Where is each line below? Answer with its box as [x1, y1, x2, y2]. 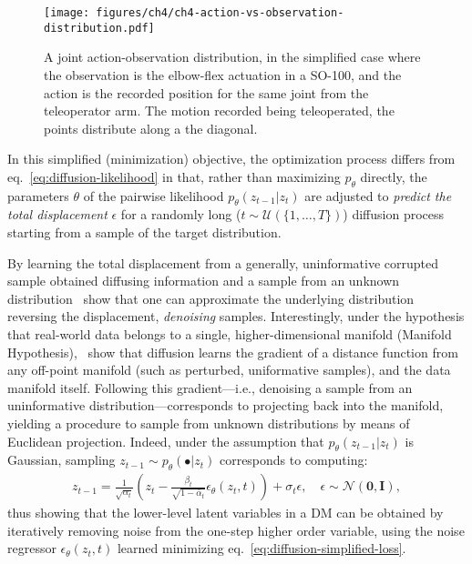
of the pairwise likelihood [83, 186, 224, 205]
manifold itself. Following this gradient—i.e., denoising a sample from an [7, 378, 413, 397]
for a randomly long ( [120, 205, 241, 224]
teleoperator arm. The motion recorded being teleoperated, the [44, 101, 395, 120]
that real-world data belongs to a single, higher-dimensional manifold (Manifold [7, 325, 452, 344]
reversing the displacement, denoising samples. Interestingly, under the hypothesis [7, 307, 465, 326]
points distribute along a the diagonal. [44, 118, 258, 137]
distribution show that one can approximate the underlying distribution [7, 288, 415, 307]
